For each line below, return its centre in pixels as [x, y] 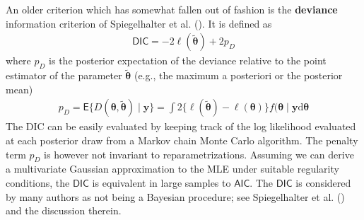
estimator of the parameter [64, 75]
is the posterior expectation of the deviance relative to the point [188, 60]
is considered [323, 183]
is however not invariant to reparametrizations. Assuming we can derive [199, 154]
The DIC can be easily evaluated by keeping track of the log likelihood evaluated [181, 126]
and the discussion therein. [64, 210]
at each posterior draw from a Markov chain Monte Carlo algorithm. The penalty [182, 140]
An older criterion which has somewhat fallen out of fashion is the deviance [172, 9]
